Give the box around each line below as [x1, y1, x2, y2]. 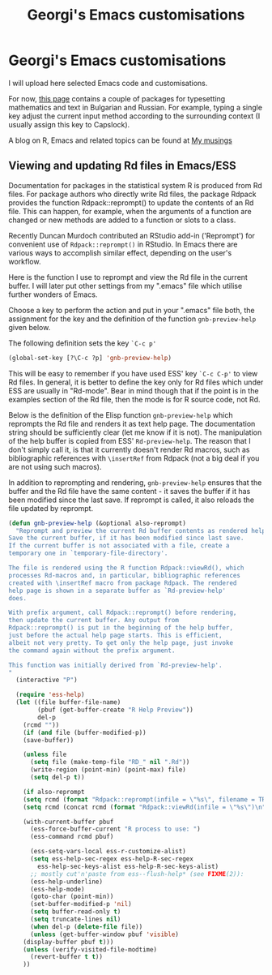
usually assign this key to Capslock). [8, 119, 130, 129]
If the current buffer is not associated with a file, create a [8, 542, 230, 550]
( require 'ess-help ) [15, 691, 85, 699]
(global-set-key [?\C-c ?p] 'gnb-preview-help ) [8, 354, 172, 362]
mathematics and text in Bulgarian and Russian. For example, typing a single [8, 102, 263, 112]
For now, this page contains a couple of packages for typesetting [8, 93, 226, 103]
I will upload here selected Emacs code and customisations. [8, 78, 208, 88]
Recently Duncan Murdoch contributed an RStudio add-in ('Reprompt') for [8, 230, 255, 240]
